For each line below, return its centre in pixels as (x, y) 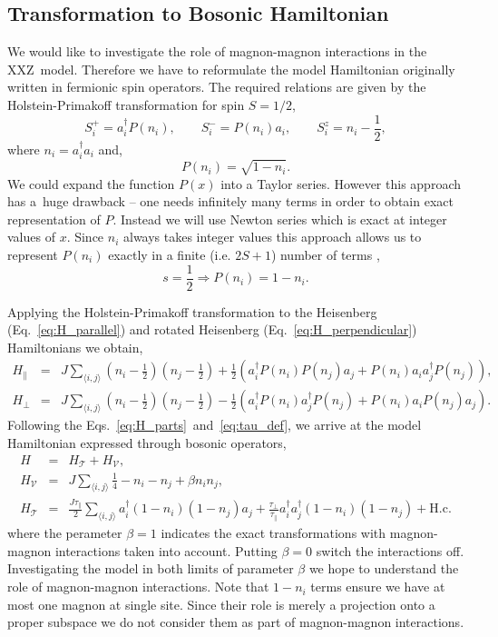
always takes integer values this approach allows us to (272, 237)
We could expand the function (91, 183)
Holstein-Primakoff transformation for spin (126, 104)
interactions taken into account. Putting (166, 550)
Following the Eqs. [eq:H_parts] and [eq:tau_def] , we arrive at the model (215, 425)
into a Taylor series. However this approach (341, 183)
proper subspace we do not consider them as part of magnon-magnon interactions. (236, 622)
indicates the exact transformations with (273, 533)
